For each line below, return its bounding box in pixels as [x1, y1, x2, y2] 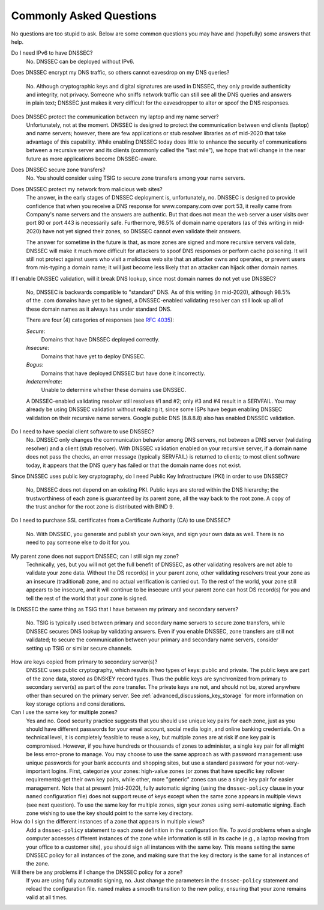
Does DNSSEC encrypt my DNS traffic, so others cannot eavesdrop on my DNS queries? [11, 69, 230, 76]
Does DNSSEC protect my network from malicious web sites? [11, 185, 163, 192]
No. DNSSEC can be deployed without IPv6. [26, 58, 134, 65]
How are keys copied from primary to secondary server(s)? [11, 658, 158, 665]
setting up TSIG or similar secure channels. [26, 644, 133, 652]
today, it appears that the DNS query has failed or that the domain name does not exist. [26, 462, 242, 469]
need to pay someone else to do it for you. [26, 539, 131, 546]
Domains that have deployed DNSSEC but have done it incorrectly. [41, 370, 206, 377]
